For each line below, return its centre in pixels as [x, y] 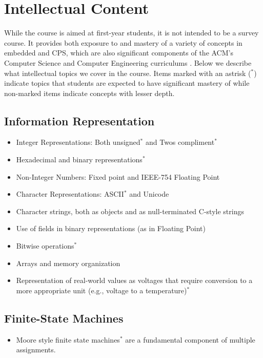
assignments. [36, 350]
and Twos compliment [180, 142]
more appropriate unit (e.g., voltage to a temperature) [102, 290]
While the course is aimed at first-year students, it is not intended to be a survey [131, 33]
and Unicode [149, 194]
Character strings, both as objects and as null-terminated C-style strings [130, 211]
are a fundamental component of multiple [190, 339]
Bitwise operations [45, 246]
